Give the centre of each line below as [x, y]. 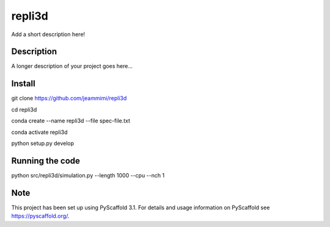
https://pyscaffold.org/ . [40, 216]
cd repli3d [24, 110]
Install [24, 84]
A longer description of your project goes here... [72, 66]
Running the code [46, 161]
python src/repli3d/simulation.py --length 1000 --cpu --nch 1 [88, 175]
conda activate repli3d [39, 132]
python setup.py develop [43, 143]
